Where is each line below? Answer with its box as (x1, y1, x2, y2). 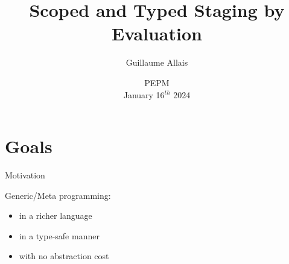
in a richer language (19, 209, 92, 222)
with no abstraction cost (19, 250, 109, 262)
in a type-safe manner (19, 229, 100, 242)
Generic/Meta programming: (5, 189, 111, 201)
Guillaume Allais (125, 56, 188, 69)
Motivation (5, 169, 45, 181)
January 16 (123, 88, 165, 101)
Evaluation (112, 21, 202, 46)
